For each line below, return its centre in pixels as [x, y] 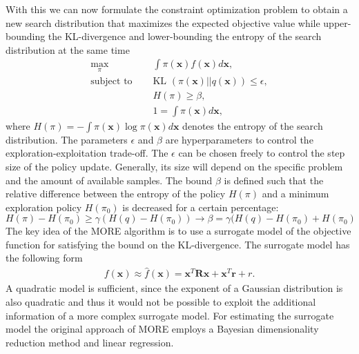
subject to [111, 81]
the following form [44, 258]
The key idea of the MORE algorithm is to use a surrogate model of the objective [178, 231]
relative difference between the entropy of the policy [116, 194]
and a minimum [295, 194]
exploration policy [44, 207]
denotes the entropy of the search [253, 125]
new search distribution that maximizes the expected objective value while [163, 22]
